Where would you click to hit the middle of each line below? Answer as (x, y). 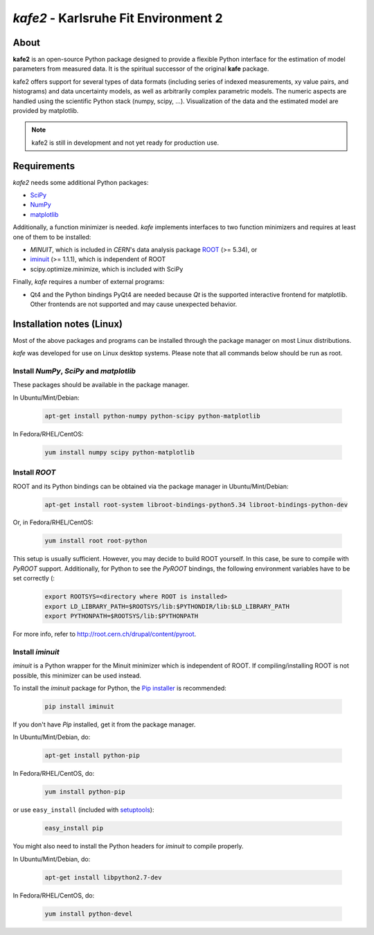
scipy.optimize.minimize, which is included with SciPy (107, 269)
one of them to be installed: (52, 237)
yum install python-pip (85, 792)
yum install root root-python (96, 541)
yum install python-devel (89, 914)
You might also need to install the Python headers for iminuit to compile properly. (128, 846)
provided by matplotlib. (46, 111)
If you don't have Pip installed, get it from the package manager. (104, 724)
